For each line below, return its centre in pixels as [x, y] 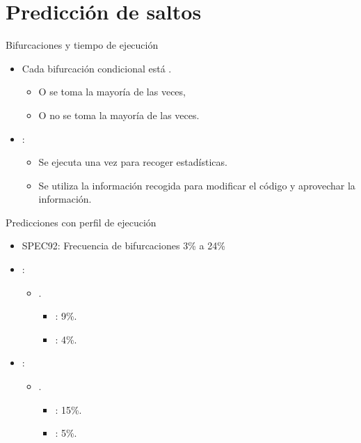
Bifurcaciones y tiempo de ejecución [82, 45]
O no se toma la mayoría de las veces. [119, 115]
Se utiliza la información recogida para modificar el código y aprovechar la [197, 185]
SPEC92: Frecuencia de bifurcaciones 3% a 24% [123, 246]
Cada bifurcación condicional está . [97, 68]
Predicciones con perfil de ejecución [81, 222]
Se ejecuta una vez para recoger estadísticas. [133, 162]
